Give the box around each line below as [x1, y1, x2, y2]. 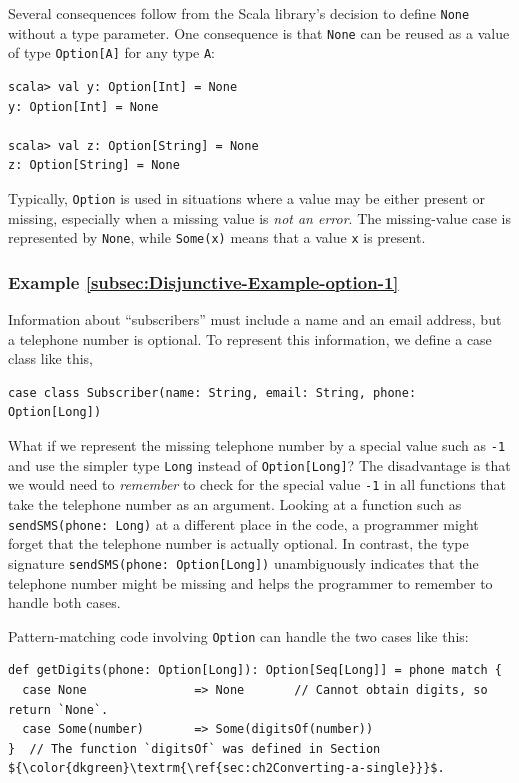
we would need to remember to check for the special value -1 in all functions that [8, 474, 506, 495]
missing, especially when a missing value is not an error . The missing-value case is [8, 207, 512, 228]
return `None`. [8, 702, 109, 717]
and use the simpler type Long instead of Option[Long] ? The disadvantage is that [8, 454, 511, 475]
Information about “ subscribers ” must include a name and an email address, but [8, 309, 502, 330]
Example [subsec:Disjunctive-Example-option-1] [8, 269, 399, 294]
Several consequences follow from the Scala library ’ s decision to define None [8, 3, 470, 23]
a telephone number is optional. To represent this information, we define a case [8, 328, 492, 349]
